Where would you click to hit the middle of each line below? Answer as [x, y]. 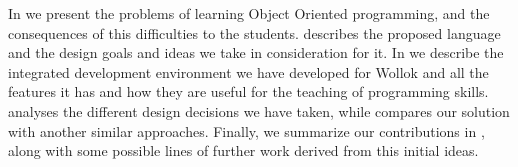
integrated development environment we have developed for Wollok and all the [248, 71]
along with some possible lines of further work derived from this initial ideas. [243, 150]
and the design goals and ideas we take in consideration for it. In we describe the [256, 52]
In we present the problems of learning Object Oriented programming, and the [249, 13]
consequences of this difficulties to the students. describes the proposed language [254, 32]
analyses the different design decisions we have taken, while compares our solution [259, 110]
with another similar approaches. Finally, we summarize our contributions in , [246, 130]
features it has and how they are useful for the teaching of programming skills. [248, 91]
